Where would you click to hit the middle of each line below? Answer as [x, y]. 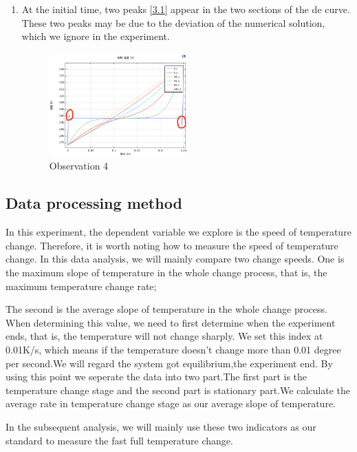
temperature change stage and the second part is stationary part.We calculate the [178, 390]
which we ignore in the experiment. [96, 36]
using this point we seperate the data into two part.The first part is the [156, 377]
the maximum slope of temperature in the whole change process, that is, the [166, 273]
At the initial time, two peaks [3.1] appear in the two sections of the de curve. [186, 9]
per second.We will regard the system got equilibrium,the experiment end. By [169, 363]
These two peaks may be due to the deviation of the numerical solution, [173, 22]
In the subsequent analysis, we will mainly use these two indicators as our [161, 426]
